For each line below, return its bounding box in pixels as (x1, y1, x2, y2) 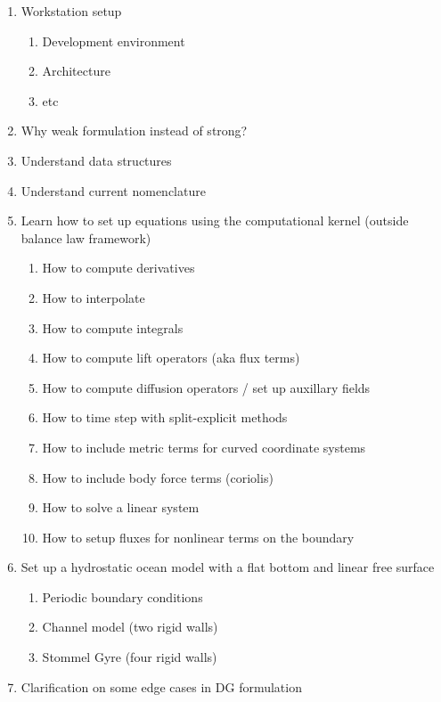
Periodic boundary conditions (42, 587, 203, 606)
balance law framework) (20, 228, 151, 247)
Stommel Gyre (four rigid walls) (42, 648, 217, 666)
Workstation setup (20, 2, 122, 20)
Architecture (42, 61, 110, 80)
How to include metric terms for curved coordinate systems (42, 437, 366, 456)
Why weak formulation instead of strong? (20, 121, 248, 140)
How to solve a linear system (42, 498, 200, 517)
